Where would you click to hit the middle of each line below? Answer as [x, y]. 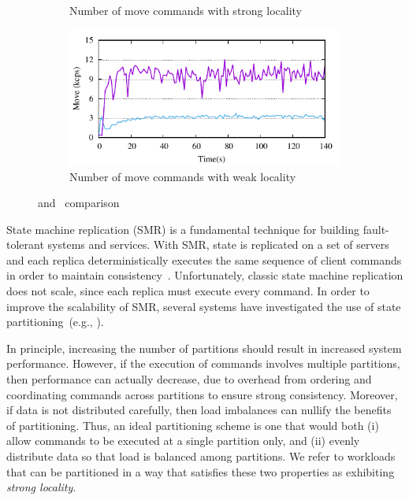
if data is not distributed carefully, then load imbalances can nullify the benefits [199, 410]
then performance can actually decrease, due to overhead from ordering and [189, 379]
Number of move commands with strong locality [186, 10]
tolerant [25, 244]
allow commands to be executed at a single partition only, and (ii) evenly [183, 441]
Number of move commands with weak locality [183, 176]
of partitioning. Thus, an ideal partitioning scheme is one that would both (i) [193, 425]
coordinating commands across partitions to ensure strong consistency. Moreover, [202, 394]
